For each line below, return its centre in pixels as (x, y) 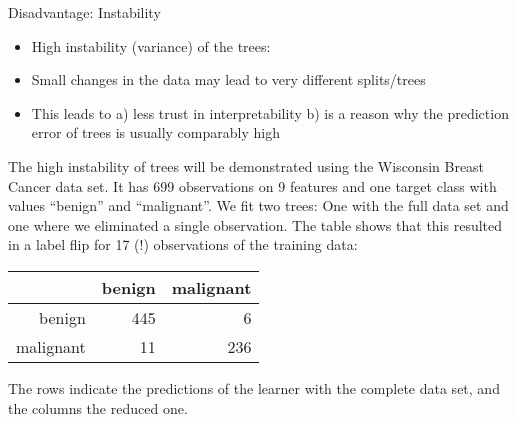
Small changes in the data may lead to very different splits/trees (228, 79)
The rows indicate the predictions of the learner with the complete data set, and (254, 387)
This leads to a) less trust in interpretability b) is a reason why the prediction (270, 112)
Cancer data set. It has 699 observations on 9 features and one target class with (252, 185)
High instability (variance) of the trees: (151, 45)
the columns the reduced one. (98, 407)
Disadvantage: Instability (84, 12)
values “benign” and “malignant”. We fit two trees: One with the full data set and (258, 205)
